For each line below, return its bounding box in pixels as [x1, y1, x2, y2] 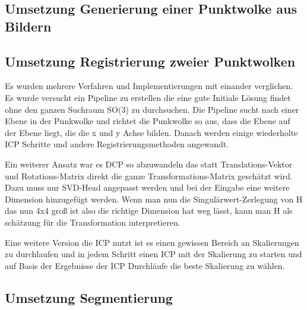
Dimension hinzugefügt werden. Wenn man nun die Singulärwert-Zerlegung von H [5, 192, 303, 205]
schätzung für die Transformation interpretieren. [5, 216, 181, 228]
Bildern [5, 17, 52, 35]
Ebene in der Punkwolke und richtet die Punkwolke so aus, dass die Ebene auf [5, 115, 290, 127]
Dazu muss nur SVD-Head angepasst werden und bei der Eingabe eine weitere [5, 181, 290, 194]
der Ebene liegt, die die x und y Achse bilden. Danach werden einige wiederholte [5, 126, 298, 138]
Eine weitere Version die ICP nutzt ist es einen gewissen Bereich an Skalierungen [5, 236, 299, 248]
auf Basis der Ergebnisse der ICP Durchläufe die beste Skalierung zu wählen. [5, 259, 285, 271]
